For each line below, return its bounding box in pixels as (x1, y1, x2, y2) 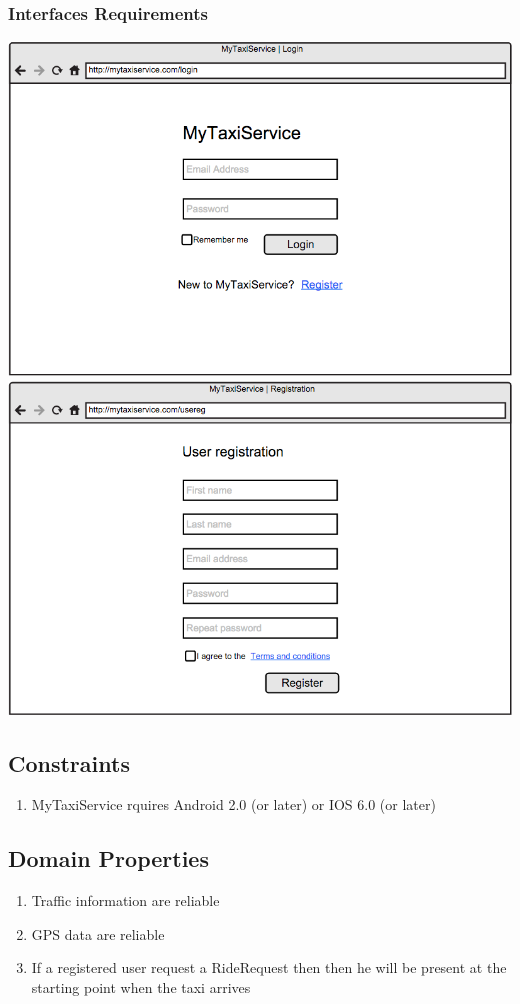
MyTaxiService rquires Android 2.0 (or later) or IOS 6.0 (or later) (31, 794, 436, 815)
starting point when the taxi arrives (31, 977, 251, 998)
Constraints (8, 747, 130, 778)
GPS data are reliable (31, 923, 165, 944)
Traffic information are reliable (31, 890, 220, 911)
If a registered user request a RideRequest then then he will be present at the (31, 957, 507, 978)
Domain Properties (8, 843, 209, 874)
